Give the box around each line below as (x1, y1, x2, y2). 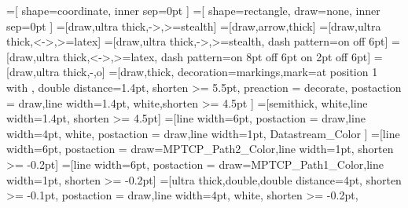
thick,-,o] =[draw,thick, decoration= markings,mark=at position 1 (63, 64, 378, 80)
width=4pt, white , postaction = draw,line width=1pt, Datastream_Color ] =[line (6, 125, 400, 141)
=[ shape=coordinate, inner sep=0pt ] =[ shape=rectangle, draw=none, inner (6, 2, 380, 18)
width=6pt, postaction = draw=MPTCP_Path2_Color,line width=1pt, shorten (6, 140, 394, 157)
